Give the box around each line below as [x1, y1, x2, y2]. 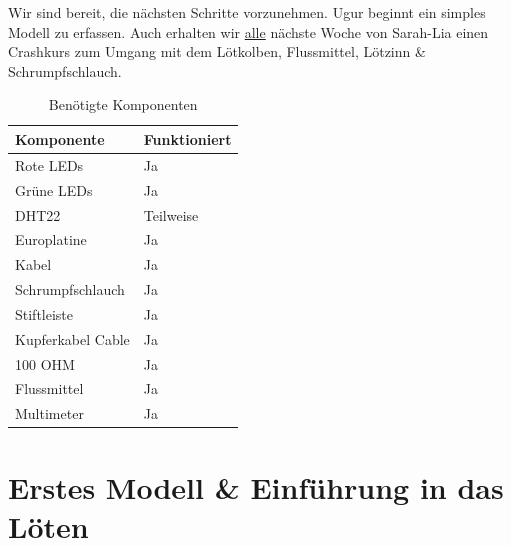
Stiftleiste [15, 303, 74, 324]
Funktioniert [143, 128, 232, 149]
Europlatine [15, 229, 87, 250]
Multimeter [15, 403, 84, 424]
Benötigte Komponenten [48, 94, 198, 115]
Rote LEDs [15, 154, 84, 175]
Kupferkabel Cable [15, 328, 130, 349]
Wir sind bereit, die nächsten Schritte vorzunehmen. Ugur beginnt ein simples [8, 2, 486, 22]
